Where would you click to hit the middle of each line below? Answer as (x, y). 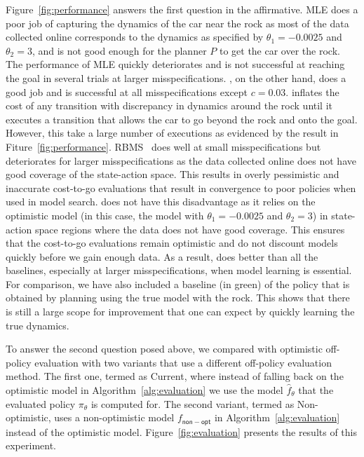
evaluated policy (41, 403)
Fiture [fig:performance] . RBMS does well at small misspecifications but (163, 146)
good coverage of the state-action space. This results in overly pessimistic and (173, 174)
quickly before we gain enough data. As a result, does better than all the (162, 256)
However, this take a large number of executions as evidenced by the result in (172, 133)
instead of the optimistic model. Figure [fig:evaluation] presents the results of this (181, 431)
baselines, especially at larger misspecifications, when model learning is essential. (179, 270)
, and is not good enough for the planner (119, 50)
